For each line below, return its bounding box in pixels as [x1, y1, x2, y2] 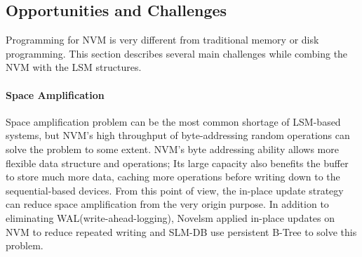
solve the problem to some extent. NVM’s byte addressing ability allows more [6, 141, 339, 156]
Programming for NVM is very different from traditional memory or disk [6, 32, 319, 47]
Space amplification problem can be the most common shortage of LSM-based [6, 114, 341, 128]
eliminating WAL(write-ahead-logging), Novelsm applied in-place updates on [6, 210, 335, 225]
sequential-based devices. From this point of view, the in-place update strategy [6, 183, 344, 197]
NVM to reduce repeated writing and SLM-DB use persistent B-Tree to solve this [6, 224, 357, 239]
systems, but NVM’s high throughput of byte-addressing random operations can [6, 128, 350, 143]
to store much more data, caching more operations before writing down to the [6, 169, 340, 184]
